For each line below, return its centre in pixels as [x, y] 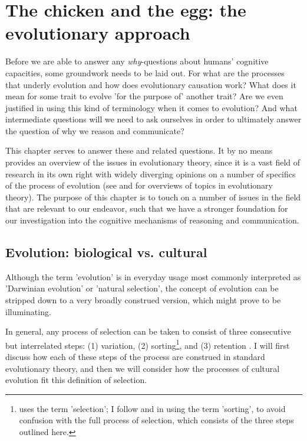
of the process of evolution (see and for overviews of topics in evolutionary [139, 185]
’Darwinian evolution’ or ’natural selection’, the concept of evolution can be [142, 288]
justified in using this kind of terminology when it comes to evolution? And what [151, 107]
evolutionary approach [98, 33]
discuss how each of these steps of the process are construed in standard [135, 357]
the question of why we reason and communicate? [95, 130]
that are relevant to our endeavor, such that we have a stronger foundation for [147, 208]
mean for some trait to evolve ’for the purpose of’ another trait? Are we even [144, 96]
